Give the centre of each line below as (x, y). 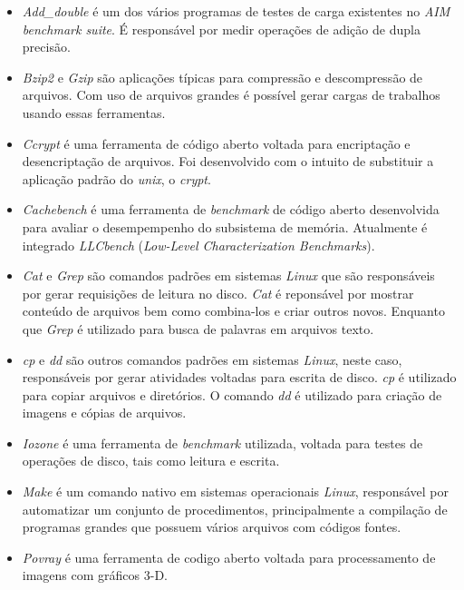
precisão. (46, 47)
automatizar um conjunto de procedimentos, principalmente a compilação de (235, 509)
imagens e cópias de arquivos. (104, 413)
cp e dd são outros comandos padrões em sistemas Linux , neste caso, (212, 359)
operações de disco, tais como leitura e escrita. (151, 461)
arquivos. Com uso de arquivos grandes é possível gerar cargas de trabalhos (231, 95)
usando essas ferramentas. (94, 112)
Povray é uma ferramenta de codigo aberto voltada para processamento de (229, 557)
